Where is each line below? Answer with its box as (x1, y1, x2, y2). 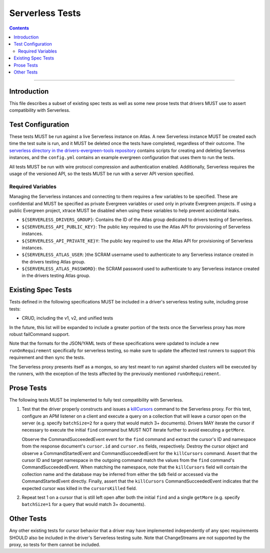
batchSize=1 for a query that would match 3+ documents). (21, 501, 146, 507)
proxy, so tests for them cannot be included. (9, 541, 100, 547)
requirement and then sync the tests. (9, 354, 85, 360)
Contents (9, 25, 29, 31)
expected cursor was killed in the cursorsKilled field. (21, 485, 137, 491)
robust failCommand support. (9, 331, 70, 337)
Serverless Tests (9, 7, 81, 18)
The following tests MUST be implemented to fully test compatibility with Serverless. (9, 396, 183, 402)
